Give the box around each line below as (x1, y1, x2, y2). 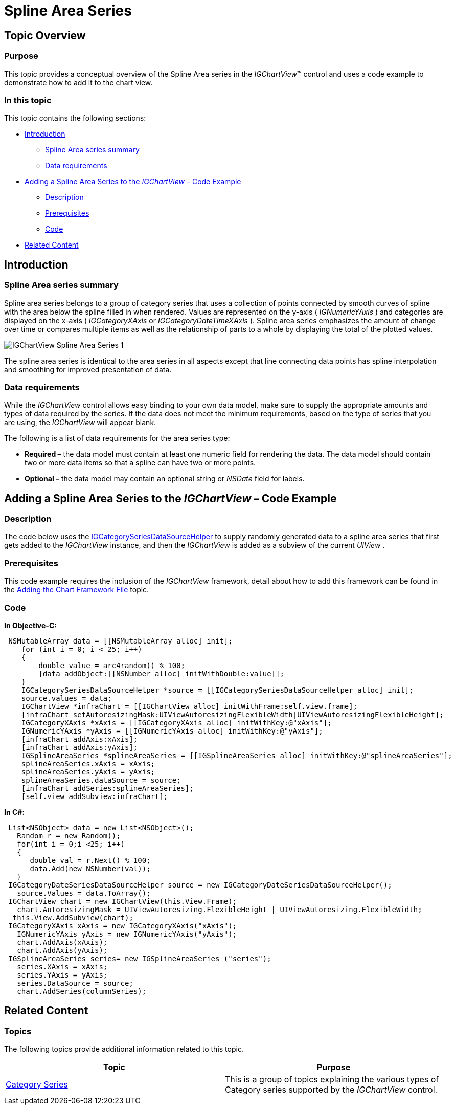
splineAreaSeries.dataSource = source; (21, 775, 181, 784)
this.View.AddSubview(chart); (12, 913, 133, 922)
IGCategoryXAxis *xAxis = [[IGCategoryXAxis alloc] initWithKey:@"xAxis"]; (21, 718, 332, 727)
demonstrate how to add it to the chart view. (4, 78, 153, 87)
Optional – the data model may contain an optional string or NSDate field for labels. (25, 474, 305, 483)
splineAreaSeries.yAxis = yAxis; (21, 767, 155, 776)
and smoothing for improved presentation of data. (4, 365, 172, 374)
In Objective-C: (4, 620, 57, 630)
